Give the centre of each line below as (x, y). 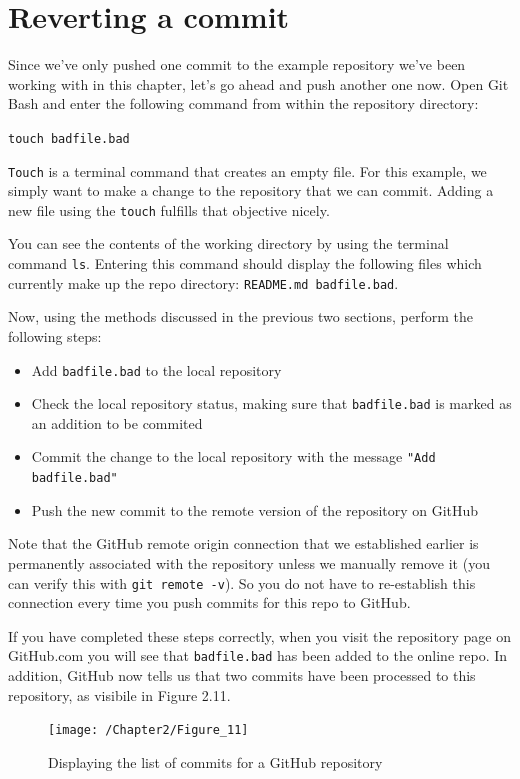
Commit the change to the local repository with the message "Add (233, 456)
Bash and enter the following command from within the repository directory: (243, 103)
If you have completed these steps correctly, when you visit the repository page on (259, 635)
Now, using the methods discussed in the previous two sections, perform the (241, 316)
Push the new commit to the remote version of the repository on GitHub (255, 509)
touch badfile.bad (69, 138)
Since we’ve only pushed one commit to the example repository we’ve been (237, 64)
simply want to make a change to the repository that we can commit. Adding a (251, 190)
